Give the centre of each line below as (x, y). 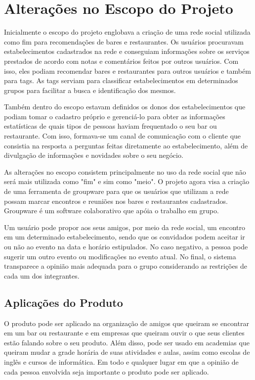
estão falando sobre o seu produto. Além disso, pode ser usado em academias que (127, 342)
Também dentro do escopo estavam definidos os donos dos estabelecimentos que (125, 107)
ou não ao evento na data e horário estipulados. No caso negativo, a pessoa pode (126, 246)
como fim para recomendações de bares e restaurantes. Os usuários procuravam (124, 41)
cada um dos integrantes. (42, 275)
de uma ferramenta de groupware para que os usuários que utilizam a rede (116, 191)
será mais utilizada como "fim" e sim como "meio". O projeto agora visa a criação (127, 181)
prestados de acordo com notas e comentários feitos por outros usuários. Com (121, 61)
